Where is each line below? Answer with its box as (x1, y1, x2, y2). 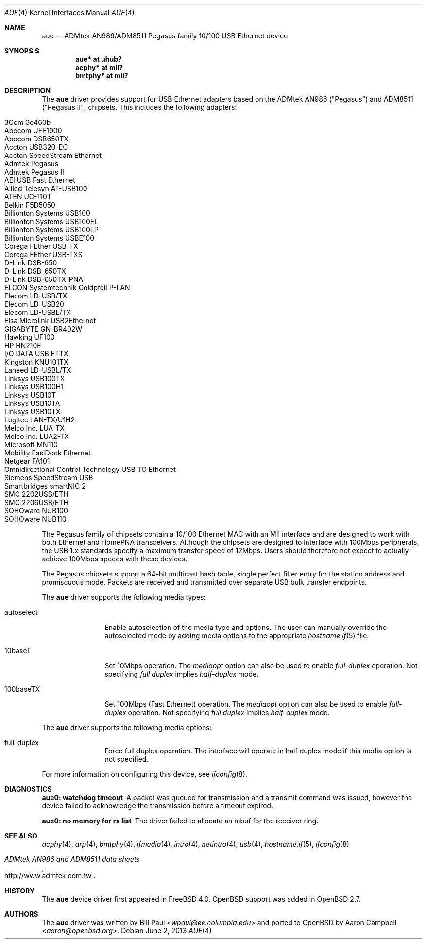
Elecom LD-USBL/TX (4, 308, 71, 316)
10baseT (4, 646, 31, 655)
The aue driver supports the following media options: (42, 723, 212, 732)
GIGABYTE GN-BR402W (4, 325, 83, 333)
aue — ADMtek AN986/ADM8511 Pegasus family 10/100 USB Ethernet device (42, 32, 288, 40)
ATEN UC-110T (4, 192, 51, 201)
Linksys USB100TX (4, 374, 65, 383)
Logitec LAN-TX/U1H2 (4, 416, 75, 424)
